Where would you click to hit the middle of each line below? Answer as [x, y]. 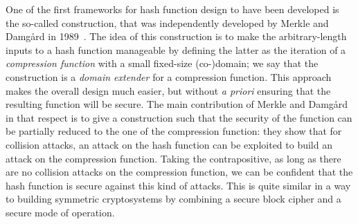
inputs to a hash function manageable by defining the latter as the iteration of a [176, 49]
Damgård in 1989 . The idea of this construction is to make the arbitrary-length [176, 36]
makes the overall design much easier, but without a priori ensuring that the [168, 90]
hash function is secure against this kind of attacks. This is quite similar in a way [178, 185]
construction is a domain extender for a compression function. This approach [169, 76]
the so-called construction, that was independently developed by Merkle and [167, 22]
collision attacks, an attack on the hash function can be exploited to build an [169, 144]
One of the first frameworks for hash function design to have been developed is [172, 9]
